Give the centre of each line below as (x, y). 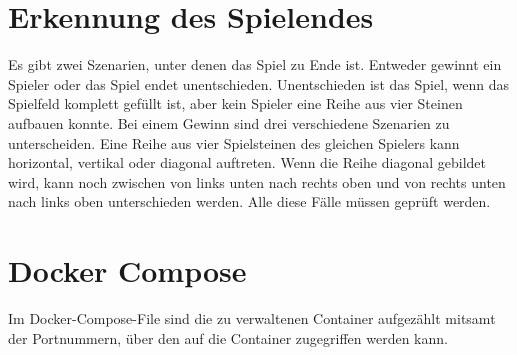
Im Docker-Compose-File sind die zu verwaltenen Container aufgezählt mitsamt (252, 318)
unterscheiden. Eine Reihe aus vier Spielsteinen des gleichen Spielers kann (234, 142)
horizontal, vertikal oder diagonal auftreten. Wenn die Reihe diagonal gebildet (247, 162)
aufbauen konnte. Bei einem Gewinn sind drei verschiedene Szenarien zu (229, 122)
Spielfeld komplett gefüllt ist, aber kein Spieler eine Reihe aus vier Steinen (235, 103)
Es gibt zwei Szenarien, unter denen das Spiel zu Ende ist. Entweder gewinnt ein (255, 64)
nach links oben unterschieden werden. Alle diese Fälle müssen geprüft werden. (249, 201)
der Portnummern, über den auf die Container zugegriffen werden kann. (228, 337)
